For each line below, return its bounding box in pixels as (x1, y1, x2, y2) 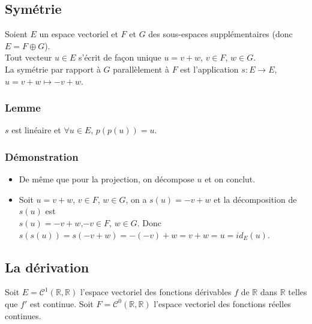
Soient (5, 28, 28, 40)
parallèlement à (113, 62, 169, 75)
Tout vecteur (5, 51, 52, 64)
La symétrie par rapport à (5, 62, 101, 75)
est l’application (180, 62, 239, 75)
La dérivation (5, 257, 89, 276)
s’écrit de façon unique (78, 51, 161, 64)
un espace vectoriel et (39, 28, 118, 40)
